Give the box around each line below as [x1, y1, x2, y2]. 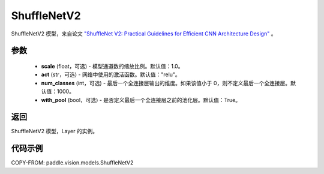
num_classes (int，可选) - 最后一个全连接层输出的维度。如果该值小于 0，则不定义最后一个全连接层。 [41, 79, 291, 86]
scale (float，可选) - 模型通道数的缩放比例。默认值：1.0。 [41, 62, 184, 70]
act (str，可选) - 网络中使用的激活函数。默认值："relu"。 [41, 71, 181, 78]
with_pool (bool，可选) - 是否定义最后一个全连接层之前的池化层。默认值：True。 [41, 96, 241, 103]
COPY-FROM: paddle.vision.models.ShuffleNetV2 [11, 159, 134, 166]
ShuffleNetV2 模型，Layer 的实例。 [11, 128, 98, 135]
